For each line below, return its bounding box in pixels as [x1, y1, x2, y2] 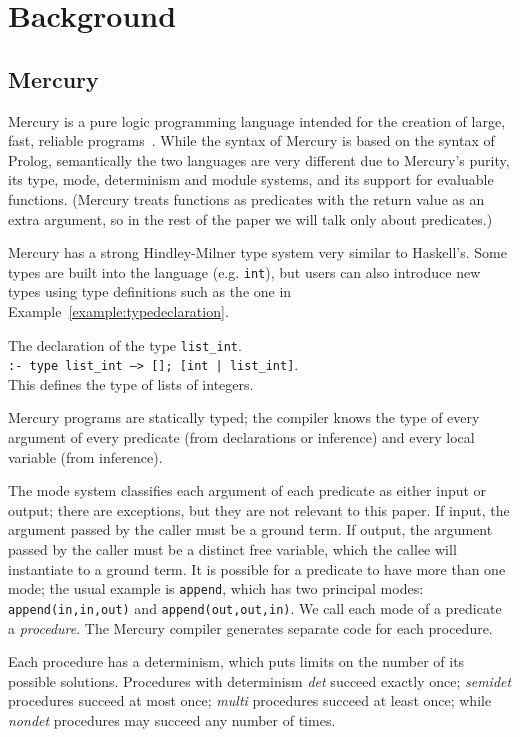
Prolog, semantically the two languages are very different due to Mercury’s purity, [8, 149, 510, 170]
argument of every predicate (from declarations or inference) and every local [8, 427, 475, 448]
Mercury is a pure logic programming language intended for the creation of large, [8, 110, 506, 131]
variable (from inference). [8, 446, 163, 467]
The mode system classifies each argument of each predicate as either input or [8, 480, 487, 501]
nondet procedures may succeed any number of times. [8, 709, 336, 730]
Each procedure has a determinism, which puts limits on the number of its [8, 651, 465, 672]
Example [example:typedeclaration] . [8, 300, 229, 321]
